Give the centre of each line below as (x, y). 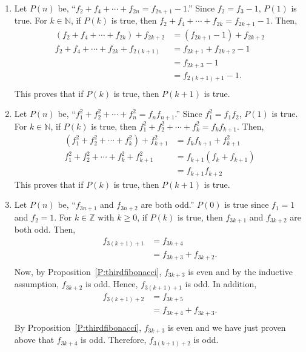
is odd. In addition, (221, 284)
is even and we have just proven (227, 327)
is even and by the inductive (241, 271)
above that (34, 340)
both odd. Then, (45, 229)
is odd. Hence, (112, 284)
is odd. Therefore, (114, 340)
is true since (247, 204)
